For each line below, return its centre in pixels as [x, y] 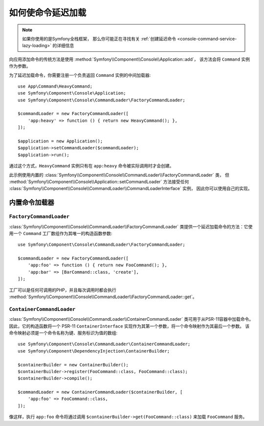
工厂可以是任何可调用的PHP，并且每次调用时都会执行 [63, 290]
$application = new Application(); [60, 141]
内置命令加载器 [32, 202]
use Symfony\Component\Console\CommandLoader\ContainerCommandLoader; [104, 344]
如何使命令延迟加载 [48, 13]
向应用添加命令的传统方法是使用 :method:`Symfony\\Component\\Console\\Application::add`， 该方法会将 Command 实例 [130, 59]
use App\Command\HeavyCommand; [55, 86]
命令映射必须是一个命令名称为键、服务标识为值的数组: [63, 332]
